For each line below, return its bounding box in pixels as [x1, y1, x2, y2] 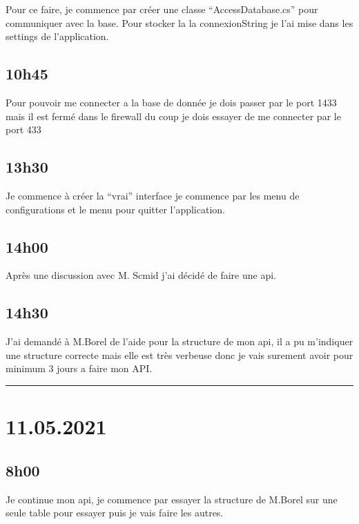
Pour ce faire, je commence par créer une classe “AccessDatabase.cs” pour [6, 2, 318, 16]
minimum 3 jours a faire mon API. [6, 361, 153, 376]
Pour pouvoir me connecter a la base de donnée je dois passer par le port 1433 [6, 95, 337, 109]
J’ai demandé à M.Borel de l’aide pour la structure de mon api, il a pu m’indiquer [6, 334, 353, 349]
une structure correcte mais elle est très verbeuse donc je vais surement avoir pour [6, 347, 353, 362]
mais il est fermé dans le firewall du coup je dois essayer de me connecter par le [6, 108, 341, 123]
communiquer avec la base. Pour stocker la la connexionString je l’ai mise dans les [6, 15, 353, 30]
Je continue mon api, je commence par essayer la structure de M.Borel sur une [6, 492, 338, 506]
